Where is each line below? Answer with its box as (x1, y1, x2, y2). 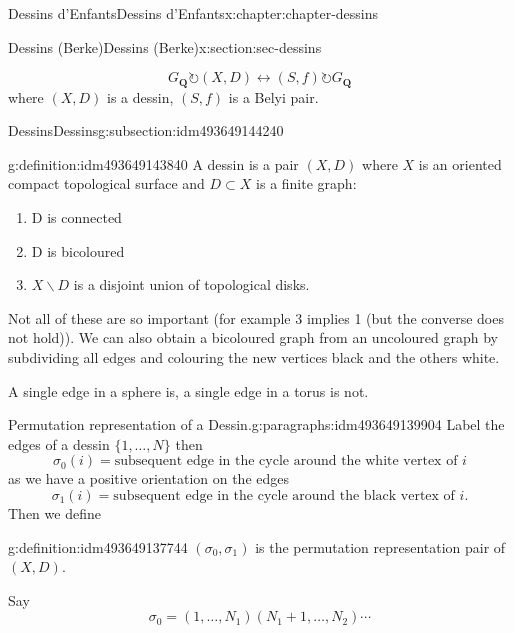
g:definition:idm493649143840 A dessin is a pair (8, 153, 299, 174)
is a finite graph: (256, 173, 357, 194)
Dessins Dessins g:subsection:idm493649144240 (8, 120, 284, 141)
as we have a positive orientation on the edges (8, 468, 290, 489)
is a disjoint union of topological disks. (73, 274, 310, 295)
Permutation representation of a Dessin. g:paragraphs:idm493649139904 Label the (8, 414, 505, 435)
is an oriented (418, 153, 502, 174)
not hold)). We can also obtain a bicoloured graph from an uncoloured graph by (8, 327, 498, 348)
